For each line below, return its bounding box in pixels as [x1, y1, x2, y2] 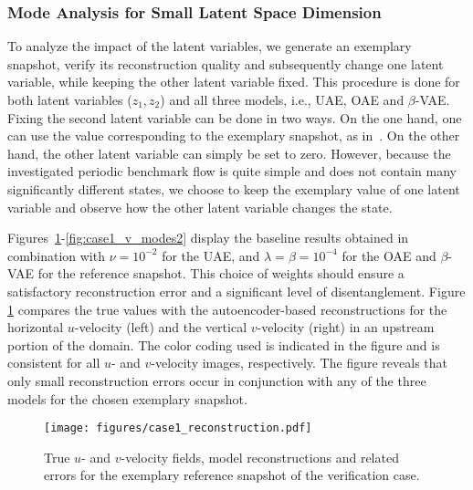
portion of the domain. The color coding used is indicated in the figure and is [7, 335, 440, 354]
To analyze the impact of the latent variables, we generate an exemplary [7, 36, 412, 56]
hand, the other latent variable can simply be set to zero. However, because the [7, 143, 451, 162]
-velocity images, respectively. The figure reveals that [151, 353, 447, 372]
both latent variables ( [7, 90, 132, 109]
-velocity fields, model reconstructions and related [121, 447, 399, 466]
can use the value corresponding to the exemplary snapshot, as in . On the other [7, 126, 460, 145]
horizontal [7, 318, 64, 337]
